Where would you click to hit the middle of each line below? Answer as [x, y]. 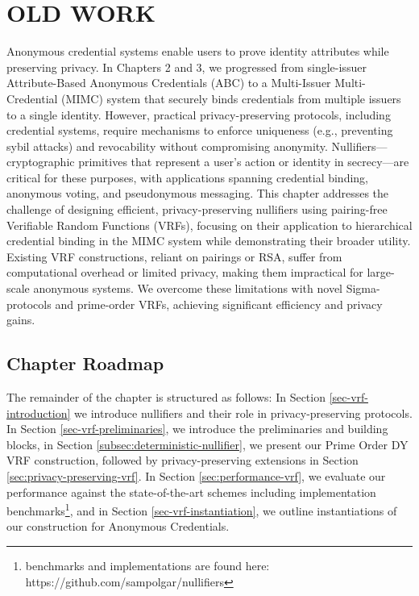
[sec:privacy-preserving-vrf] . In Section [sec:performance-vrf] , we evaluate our [196, 475]
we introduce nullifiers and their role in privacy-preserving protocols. [243, 413]
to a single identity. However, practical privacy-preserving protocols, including [199, 114]
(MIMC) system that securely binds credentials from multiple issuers [231, 98]
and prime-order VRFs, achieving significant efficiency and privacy [219, 304]
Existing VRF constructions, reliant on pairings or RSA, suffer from [174, 256]
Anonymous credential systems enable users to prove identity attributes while [198, 51]
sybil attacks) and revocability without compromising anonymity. [167, 146]
